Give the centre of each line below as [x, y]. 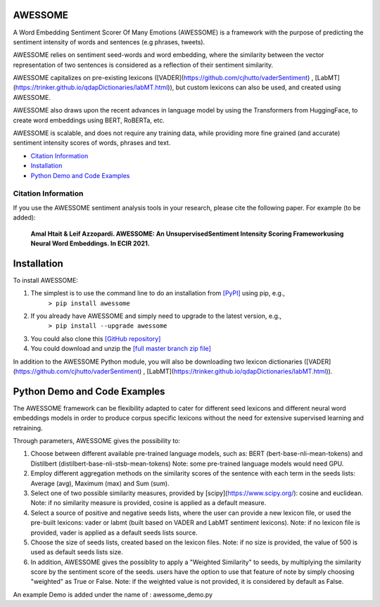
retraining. [28, 428]
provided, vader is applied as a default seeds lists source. [114, 532]
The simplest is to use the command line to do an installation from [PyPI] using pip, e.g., [158, 293]
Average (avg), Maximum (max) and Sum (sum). [100, 483]
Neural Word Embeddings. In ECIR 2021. [90, 243]
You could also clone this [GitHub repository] [96, 338]
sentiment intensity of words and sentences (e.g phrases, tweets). [109, 41]
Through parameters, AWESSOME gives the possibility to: [97, 441]
